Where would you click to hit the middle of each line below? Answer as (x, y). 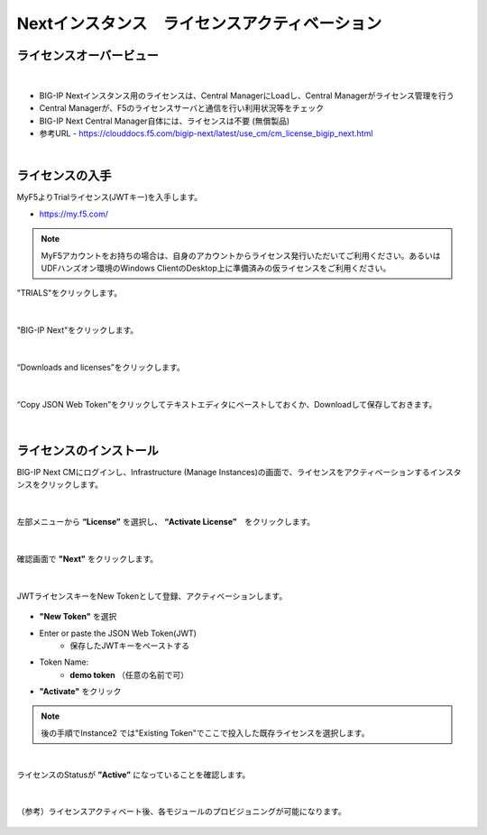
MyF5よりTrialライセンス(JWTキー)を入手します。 (110, 197)
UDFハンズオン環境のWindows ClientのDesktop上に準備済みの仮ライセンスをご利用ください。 (216, 268)
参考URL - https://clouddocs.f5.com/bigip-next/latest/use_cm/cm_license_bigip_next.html (206, 133)
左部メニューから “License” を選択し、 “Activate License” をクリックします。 (166, 522)
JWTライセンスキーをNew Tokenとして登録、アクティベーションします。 (152, 596)
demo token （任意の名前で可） (129, 674)
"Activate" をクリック (80, 692)
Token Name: (64, 662)
